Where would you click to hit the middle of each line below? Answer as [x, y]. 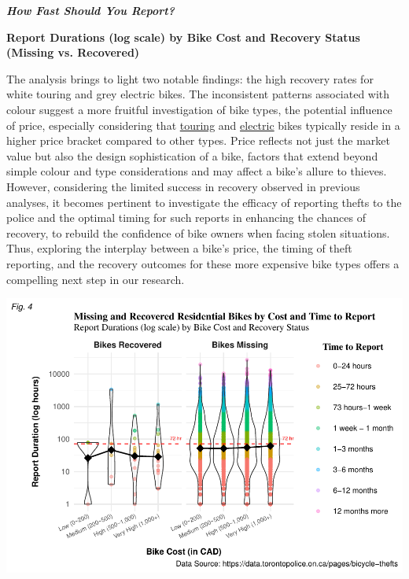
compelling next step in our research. [96, 279]
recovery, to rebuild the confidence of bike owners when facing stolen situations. [198, 232]
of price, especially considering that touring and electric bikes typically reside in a [203, 125]
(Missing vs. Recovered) [73, 52]
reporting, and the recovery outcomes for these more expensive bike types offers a [203, 263]
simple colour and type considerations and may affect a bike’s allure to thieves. [197, 171]
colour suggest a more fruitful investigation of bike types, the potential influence [199, 109]
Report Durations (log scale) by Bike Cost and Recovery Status [183, 37]
